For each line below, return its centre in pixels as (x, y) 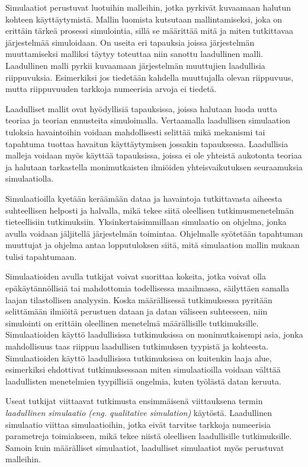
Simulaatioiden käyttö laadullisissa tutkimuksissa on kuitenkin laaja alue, (139, 358)
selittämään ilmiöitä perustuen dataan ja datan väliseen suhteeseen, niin (137, 311)
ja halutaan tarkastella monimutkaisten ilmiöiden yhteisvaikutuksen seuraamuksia (154, 166)
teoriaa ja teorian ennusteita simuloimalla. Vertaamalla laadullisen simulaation (148, 120)
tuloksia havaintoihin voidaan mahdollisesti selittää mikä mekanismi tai (135, 131)
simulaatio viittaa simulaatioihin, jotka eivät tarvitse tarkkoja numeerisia (138, 424)
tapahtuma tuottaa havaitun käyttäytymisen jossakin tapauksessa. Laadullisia (147, 143)
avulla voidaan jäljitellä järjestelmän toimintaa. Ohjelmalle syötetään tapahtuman (154, 233)
